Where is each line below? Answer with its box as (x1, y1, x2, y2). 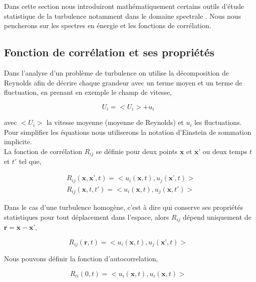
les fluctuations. (194, 117, 242, 127)
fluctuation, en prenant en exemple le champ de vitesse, (4, 87, 172, 97)
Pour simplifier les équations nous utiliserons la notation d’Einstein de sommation (4, 126, 252, 137)
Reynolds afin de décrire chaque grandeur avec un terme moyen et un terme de (4, 77, 243, 87)
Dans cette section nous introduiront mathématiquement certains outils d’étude (4, 1, 244, 11)
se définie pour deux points (96, 146, 178, 156)
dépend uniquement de (183, 211, 252, 222)
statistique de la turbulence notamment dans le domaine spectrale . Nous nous (4, 10, 241, 21)
